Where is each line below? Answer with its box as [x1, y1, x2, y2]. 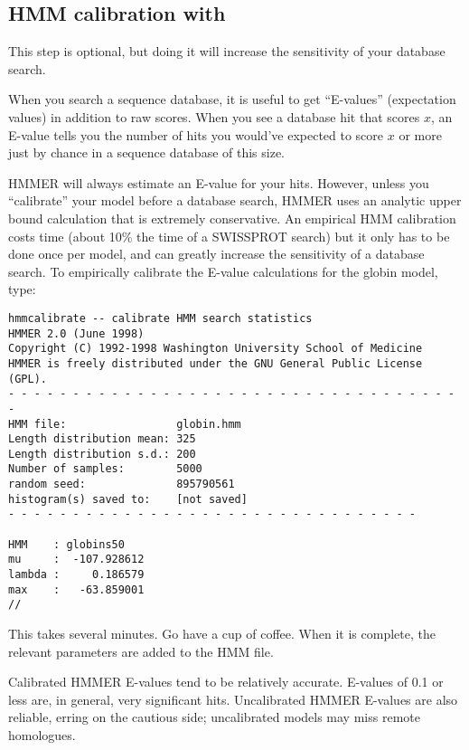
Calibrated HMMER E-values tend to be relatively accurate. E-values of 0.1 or [8, 672, 444, 691]
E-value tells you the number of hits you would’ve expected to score [8, 125, 384, 144]
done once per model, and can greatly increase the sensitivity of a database [8, 244, 425, 263]
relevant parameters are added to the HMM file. [8, 641, 274, 660]
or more [399, 125, 442, 144]
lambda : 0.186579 [8, 568, 145, 582]
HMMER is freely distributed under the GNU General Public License [8, 356, 423, 370]
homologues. [8, 726, 76, 745]
